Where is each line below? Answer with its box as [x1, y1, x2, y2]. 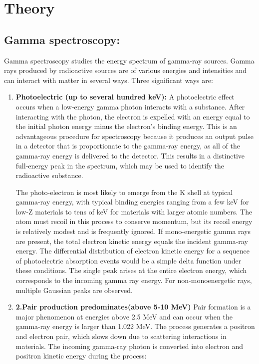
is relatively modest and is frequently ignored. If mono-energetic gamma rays [15, 226, 251, 236]
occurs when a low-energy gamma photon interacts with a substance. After [15, 101, 245, 111]
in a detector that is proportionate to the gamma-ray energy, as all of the [15, 140, 240, 151]
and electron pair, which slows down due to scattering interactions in [15, 331, 227, 341]
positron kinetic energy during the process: [15, 350, 147, 361]
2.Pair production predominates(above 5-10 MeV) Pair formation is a [15, 301, 251, 312]
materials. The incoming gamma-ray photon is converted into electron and [15, 340, 244, 351]
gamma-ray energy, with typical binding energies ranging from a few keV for [15, 196, 249, 207]
